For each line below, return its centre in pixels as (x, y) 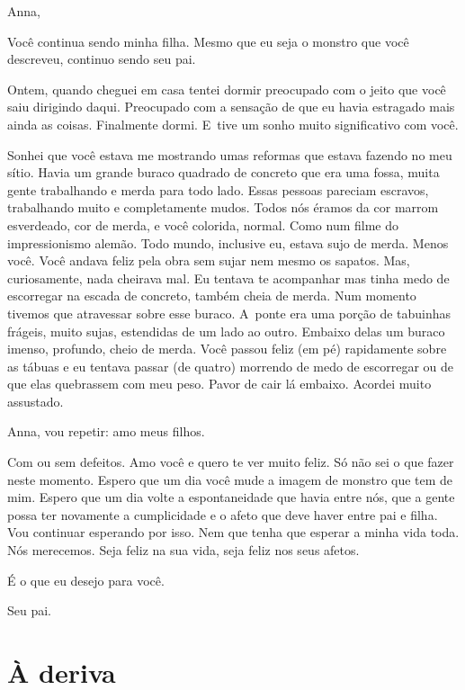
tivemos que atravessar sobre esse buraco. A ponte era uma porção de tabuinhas (229, 313)
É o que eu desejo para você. (86, 580)
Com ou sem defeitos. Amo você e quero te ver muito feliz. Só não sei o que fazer (231, 462)
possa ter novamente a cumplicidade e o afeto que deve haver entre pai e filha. (223, 514)
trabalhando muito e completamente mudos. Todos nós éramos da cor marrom (223, 207)
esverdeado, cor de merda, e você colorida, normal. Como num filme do (203, 224)
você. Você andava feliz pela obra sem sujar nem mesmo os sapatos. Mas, (209, 260)
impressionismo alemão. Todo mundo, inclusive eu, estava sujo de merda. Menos (228, 242)
